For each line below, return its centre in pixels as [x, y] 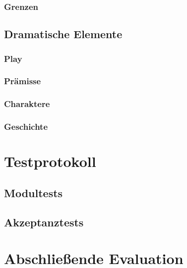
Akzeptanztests [44, 222]
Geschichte [26, 127]
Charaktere [27, 104]
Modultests [33, 192]
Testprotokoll [50, 161]
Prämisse [23, 81]
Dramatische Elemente [63, 34]
